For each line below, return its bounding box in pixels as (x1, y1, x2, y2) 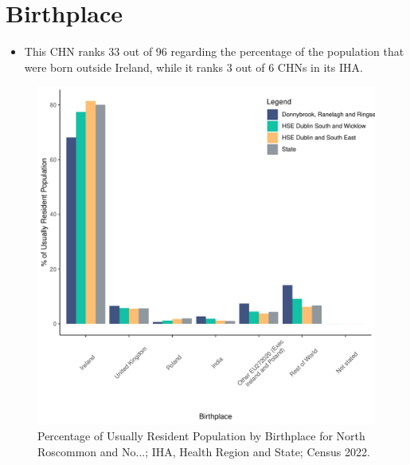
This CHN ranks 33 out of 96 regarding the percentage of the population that (24, 43, 404, 60)
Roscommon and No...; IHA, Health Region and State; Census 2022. (37, 443, 370, 459)
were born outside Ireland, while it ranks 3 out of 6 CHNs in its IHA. (24, 58, 363, 75)
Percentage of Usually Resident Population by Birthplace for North (37, 427, 365, 443)
